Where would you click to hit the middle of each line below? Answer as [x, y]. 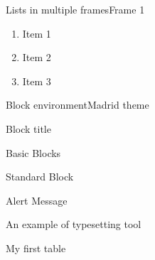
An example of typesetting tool [74, 224]
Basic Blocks [33, 152]
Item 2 [37, 57]
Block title [28, 128]
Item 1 [37, 33]
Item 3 [37, 81]
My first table [36, 248]
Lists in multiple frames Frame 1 [75, 9]
